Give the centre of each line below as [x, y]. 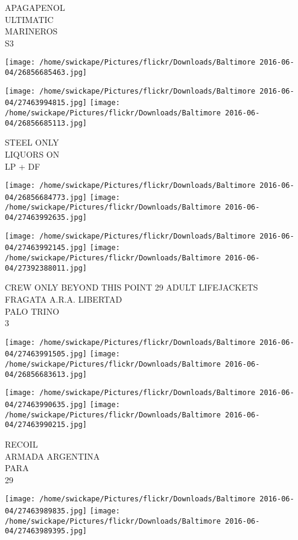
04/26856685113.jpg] [46, 123]
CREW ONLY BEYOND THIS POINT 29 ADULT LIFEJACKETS [132, 287]
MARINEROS [31, 31]
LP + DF [23, 166]
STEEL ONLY [32, 142]
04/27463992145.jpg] [46, 248]
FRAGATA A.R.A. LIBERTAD [64, 299]
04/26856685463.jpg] [46, 73]
